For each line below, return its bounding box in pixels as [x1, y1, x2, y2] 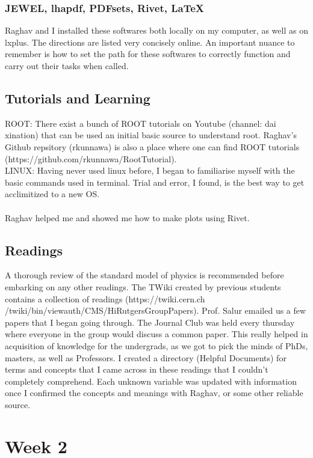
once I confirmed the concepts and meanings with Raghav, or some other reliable [5, 386, 303, 399]
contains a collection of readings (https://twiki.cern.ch [5, 292, 205, 305]
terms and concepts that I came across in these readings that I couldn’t [5, 363, 268, 376]
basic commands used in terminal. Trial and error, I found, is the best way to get [5, 176, 305, 188]
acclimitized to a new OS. [5, 188, 100, 200]
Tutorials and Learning [5, 88, 150, 107]
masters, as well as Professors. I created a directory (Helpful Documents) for [5, 351, 287, 364]
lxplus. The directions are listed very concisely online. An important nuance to [5, 35, 295, 48]
